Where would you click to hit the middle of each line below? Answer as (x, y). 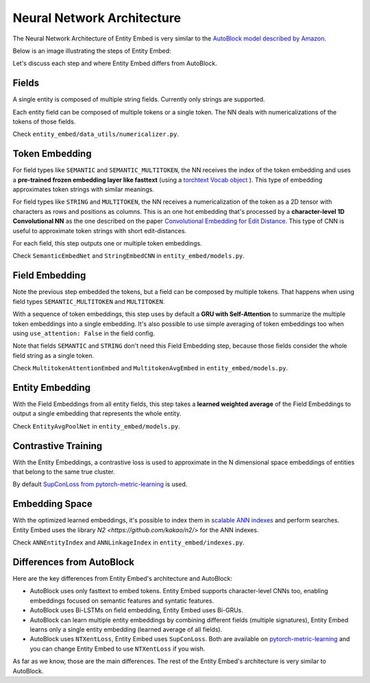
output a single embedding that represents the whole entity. (97, 414)
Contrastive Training (58, 446)
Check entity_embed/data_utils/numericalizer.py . (96, 134)
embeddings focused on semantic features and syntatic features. (122, 601)
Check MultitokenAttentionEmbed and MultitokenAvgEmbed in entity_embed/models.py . (150, 368)
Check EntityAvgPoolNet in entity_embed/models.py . (97, 426)
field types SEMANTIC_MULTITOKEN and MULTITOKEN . (89, 301)
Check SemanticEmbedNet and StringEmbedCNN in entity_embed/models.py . (128, 256)
